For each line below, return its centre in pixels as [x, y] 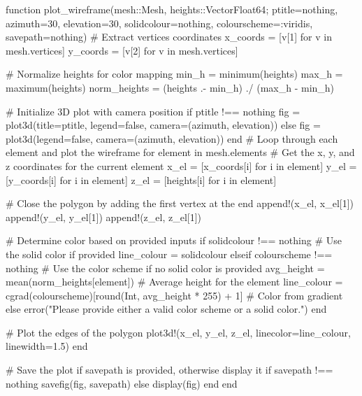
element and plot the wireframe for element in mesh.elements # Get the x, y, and [180, 152]
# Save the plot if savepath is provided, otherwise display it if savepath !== [169, 370]
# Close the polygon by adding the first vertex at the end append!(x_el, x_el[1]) [180, 203]
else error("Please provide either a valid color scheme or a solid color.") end [166, 309]
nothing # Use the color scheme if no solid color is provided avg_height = [165, 268]
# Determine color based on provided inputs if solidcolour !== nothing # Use [174, 240]
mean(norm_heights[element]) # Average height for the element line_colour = [174, 282]
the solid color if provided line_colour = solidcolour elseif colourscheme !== [169, 254]
